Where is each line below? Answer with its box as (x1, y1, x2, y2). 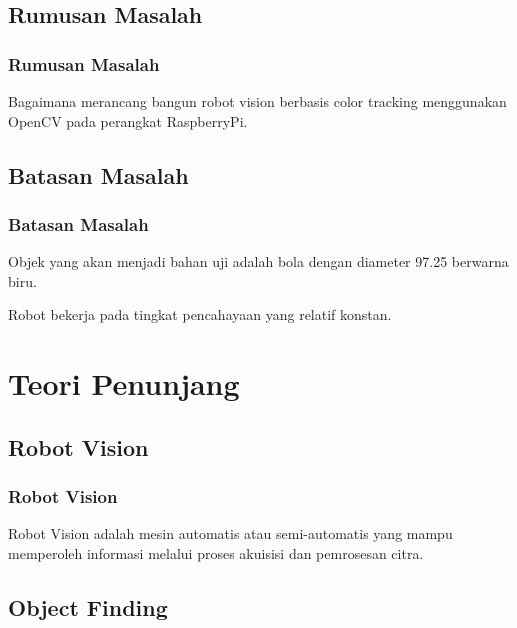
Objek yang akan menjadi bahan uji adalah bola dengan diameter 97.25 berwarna (8, 251, 509, 272)
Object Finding (8, 591, 168, 622)
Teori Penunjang (8, 363, 240, 404)
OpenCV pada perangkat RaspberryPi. (8, 110, 248, 131)
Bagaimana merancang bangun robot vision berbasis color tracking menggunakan (8, 91, 507, 111)
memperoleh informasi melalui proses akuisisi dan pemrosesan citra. (8, 542, 424, 563)
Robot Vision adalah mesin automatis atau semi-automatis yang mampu (8, 523, 453, 544)
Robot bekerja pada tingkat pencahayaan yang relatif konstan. (8, 304, 392, 325)
